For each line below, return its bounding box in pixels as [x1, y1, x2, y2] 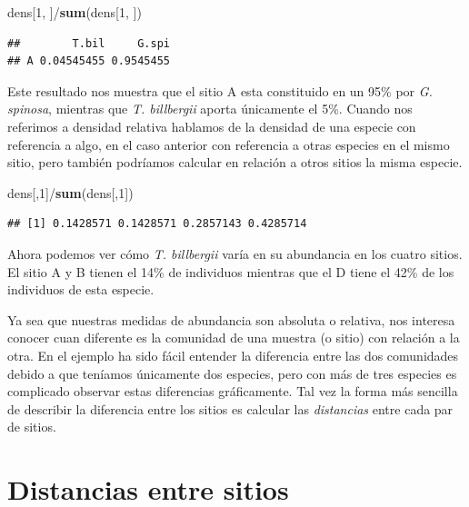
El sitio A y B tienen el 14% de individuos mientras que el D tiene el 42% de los [7, 262, 454, 281]
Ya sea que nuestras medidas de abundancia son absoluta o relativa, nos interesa [7, 310, 455, 329]
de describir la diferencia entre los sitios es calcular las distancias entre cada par [7, 399, 454, 418]
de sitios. [7, 417, 56, 436]
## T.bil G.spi [7, 36, 170, 50]
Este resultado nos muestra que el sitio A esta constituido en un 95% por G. [7, 81, 433, 100]
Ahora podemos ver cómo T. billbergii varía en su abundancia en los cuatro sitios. [7, 244, 463, 263]
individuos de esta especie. [7, 280, 155, 299]
